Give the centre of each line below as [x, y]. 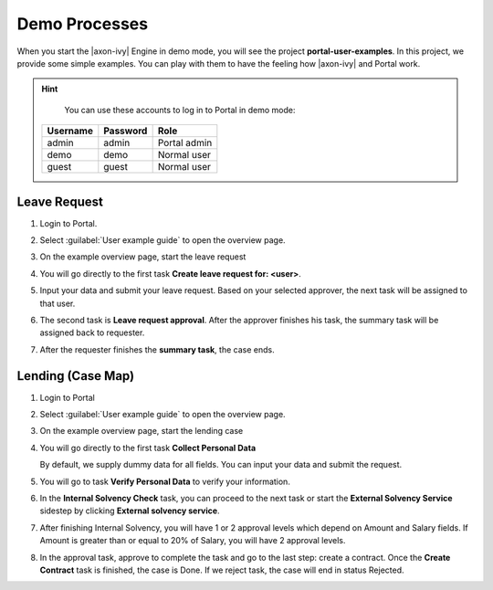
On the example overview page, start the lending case [142, 431]
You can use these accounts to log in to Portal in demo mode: [180, 110]
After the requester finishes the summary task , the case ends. [157, 349]
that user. [58, 303]
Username [70, 131]
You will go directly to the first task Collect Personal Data [148, 448]
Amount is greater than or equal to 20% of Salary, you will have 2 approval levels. [193, 541]
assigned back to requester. [92, 332]
